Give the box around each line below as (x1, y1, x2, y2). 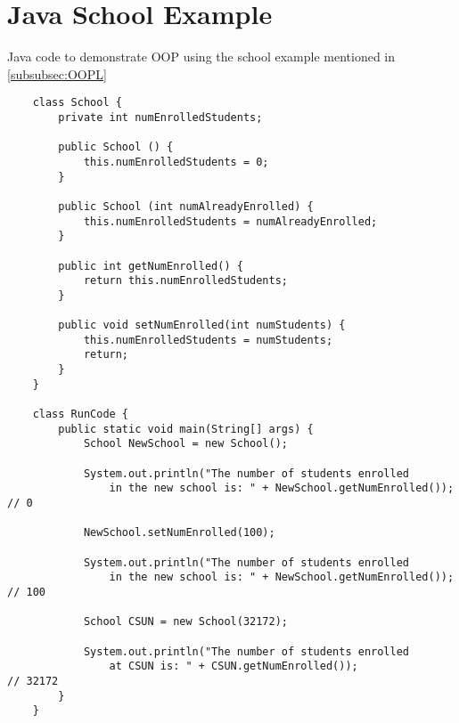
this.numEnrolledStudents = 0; (83, 155, 269, 168)
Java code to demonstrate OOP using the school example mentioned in (7, 47, 396, 66)
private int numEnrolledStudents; (58, 110, 263, 124)
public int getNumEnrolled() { (58, 259, 243, 272)
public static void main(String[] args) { (58, 422, 314, 435)
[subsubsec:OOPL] (7, 64, 107, 83)
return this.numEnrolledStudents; (83, 274, 288, 288)
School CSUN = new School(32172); (83, 615, 288, 629)
